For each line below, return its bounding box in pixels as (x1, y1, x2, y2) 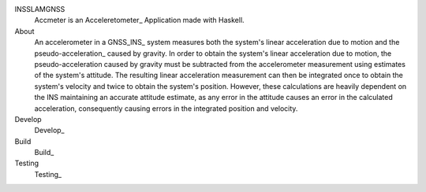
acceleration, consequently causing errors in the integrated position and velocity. (34, 103, 298, 113)
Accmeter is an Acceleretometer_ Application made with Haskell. (34, 16, 245, 25)
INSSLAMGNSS (14, 5, 65, 13)
